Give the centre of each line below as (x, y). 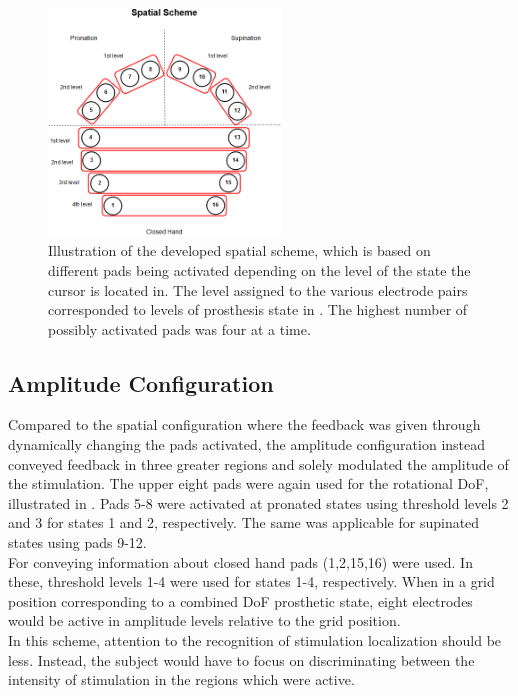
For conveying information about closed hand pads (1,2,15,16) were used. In (240, 561)
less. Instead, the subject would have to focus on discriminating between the (241, 659)
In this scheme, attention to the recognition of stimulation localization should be (255, 640)
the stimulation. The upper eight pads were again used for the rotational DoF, (248, 483)
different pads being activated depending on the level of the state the (259, 269)
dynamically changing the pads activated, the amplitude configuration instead (247, 444)
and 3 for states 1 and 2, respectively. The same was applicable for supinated (244, 522)
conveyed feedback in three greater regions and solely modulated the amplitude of (258, 463)
